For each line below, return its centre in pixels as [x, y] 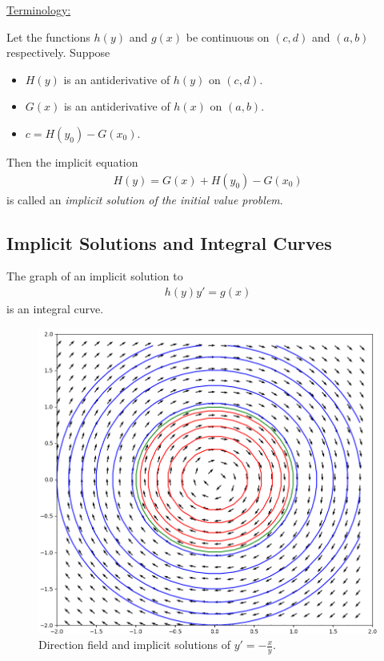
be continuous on [228, 36]
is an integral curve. [55, 309]
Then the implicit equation [72, 161]
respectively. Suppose [58, 52]
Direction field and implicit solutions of [134, 645]
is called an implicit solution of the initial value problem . [145, 199]
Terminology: [39, 10]
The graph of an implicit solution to [95, 276]
